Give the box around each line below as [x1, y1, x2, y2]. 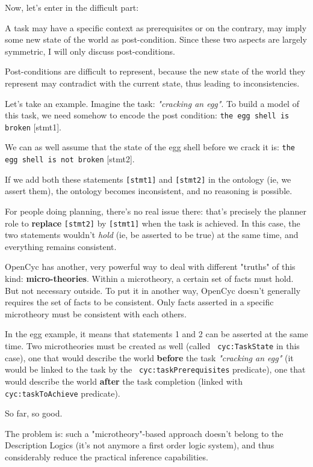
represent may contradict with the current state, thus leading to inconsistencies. [5, 76, 300, 89]
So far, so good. [5, 407, 63, 420]
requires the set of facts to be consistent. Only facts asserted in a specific [5, 296, 274, 308]
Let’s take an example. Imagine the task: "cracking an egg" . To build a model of [5, 97, 299, 109]
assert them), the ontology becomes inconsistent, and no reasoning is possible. [5, 185, 293, 197]
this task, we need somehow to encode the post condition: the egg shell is [5, 109, 290, 121]
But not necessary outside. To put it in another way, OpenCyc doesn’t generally [5, 284, 301, 296]
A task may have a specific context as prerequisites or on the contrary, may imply [5, 21, 307, 34]
